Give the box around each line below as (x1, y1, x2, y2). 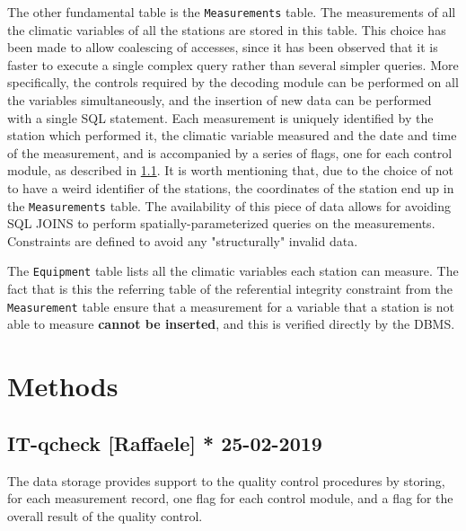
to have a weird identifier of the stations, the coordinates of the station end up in (7, 179, 454, 197)
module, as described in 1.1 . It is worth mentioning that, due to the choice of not (7, 161, 453, 180)
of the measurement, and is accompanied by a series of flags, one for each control (7, 143, 453, 162)
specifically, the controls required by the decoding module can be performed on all (7, 73, 459, 92)
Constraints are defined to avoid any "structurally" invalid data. (7, 231, 358, 250)
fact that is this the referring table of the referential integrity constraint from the (7, 279, 453, 298)
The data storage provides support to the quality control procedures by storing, (7, 471, 445, 490)
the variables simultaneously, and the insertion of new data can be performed (7, 91, 432, 110)
